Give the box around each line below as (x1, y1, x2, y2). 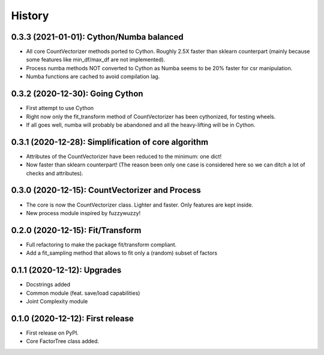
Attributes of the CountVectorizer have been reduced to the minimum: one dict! (26, 153, 222, 160)
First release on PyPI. (26, 329, 79, 336)
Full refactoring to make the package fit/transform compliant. (26, 241, 177, 248)
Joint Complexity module (26, 297, 88, 305)
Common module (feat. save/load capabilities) (26, 289, 140, 297)
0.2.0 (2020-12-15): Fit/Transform (11, 225, 142, 235)
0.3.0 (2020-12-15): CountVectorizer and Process (11, 185, 201, 195)
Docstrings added (26, 281, 71, 288)
